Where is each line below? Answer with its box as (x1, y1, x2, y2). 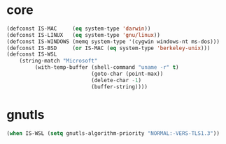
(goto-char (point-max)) (91, 70, 164, 78)
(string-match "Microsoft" (19, 58, 98, 65)
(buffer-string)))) (91, 83, 148, 90)
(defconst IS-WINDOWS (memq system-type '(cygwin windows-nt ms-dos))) (6, 38, 220, 45)
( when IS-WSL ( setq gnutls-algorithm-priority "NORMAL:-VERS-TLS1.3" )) (6, 129, 220, 137)
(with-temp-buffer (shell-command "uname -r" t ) (34, 64, 179, 71)
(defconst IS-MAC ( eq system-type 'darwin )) (6, 25, 151, 32)
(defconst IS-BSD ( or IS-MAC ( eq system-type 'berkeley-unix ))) (6, 45, 211, 51)
